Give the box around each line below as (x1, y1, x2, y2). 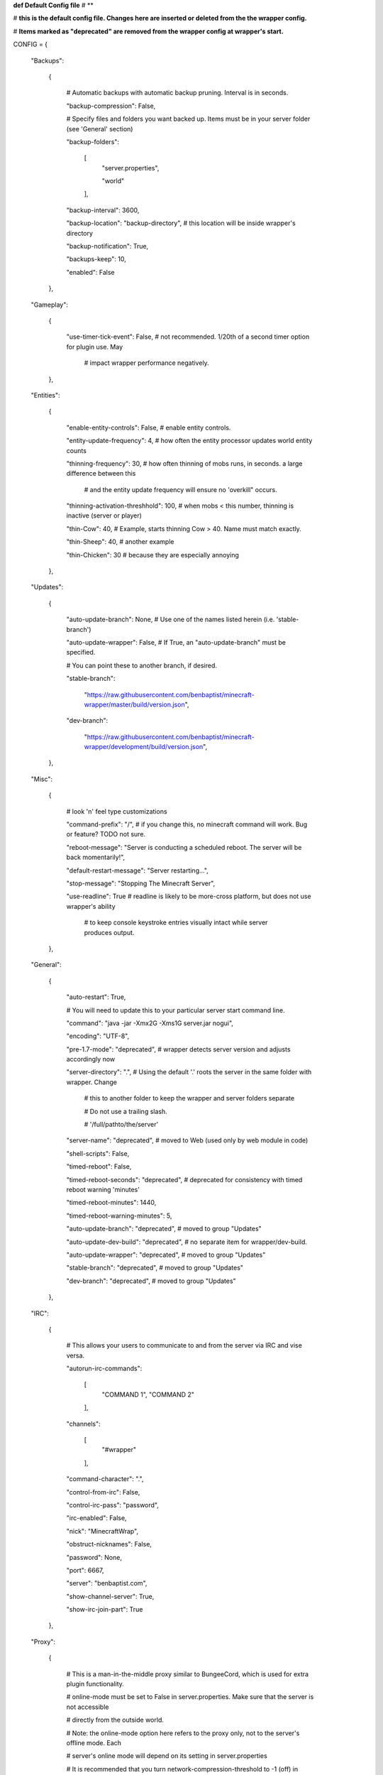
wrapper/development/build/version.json (84, 743, 204, 751)
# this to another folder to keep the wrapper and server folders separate (84, 1094, 294, 1103)
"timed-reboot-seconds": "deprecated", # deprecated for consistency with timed (66, 1175, 303, 1184)
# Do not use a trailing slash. (84, 1107, 168, 1115)
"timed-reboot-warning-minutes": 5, (66, 1211, 172, 1220)
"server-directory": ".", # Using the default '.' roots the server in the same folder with (66, 1068, 312, 1076)
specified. (66, 648, 96, 657)
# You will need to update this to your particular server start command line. (66, 1005, 285, 1015)
